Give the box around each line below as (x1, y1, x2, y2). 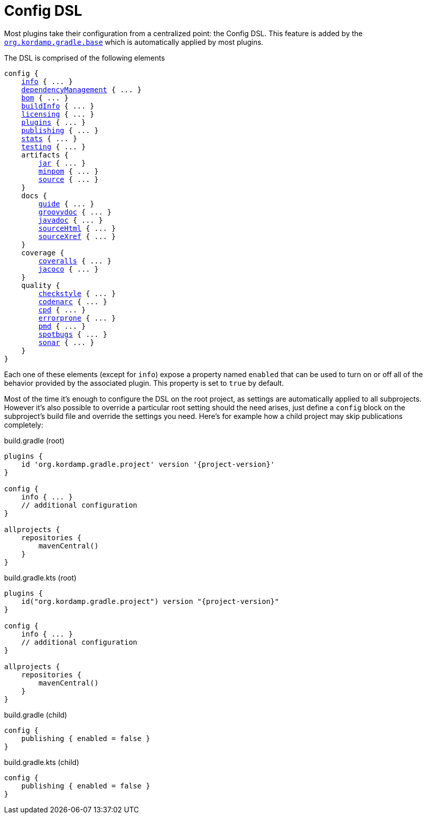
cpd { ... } (38, 305, 86, 314)
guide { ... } (38, 199, 95, 208)
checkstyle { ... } (38, 289, 116, 298)
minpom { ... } (38, 167, 99, 175)
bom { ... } (21, 93, 69, 102)
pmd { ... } (38, 322, 86, 330)
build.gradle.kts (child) (4, 757, 79, 767)
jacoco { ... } (38, 265, 99, 273)
